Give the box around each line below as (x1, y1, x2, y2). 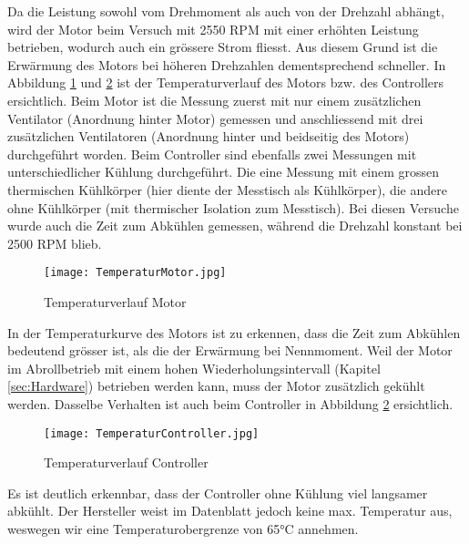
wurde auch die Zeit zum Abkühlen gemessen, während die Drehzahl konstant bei (7, 216, 463, 235)
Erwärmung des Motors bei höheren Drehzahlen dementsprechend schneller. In (7, 55, 446, 74)
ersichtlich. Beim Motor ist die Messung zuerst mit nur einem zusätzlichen (7, 90, 422, 109)
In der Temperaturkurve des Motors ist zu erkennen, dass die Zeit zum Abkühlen (7, 323, 461, 342)
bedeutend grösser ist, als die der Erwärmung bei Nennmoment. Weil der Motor (7, 341, 453, 360)
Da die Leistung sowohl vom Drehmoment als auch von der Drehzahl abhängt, (7, 2, 444, 20)
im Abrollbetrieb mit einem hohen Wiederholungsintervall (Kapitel (7, 358, 381, 377)
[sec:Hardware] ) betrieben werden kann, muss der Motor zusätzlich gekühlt (7, 376, 425, 395)
